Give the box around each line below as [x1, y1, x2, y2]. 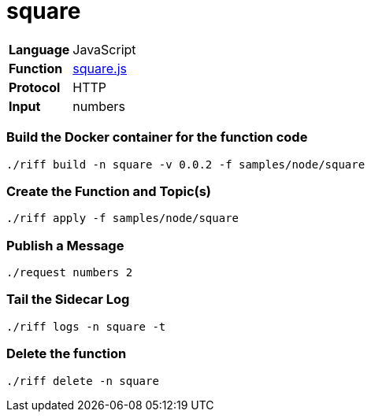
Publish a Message [6, 237, 124, 253]
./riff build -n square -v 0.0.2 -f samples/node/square [6, 157, 365, 171]
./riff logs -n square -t [6, 320, 166, 333]
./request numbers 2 [6, 266, 133, 279]
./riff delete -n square [6, 374, 159, 387]
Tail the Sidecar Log [6, 291, 130, 308]
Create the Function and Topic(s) [6, 183, 212, 199]
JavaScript [72, 41, 136, 57]
